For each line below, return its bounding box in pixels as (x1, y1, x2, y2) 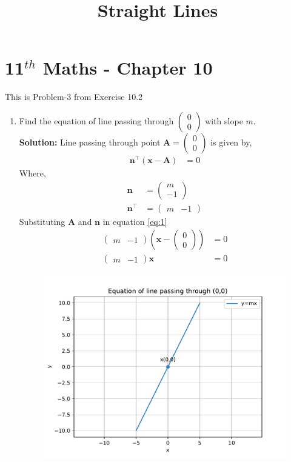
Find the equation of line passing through (19, 114, 174, 127)
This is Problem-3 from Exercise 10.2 (5, 90, 143, 103)
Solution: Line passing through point (19, 135, 161, 148)
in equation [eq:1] (102, 215, 167, 227)
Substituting (19, 215, 65, 227)
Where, (19, 167, 46, 179)
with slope (205, 114, 243, 127)
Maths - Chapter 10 (42, 55, 213, 80)
